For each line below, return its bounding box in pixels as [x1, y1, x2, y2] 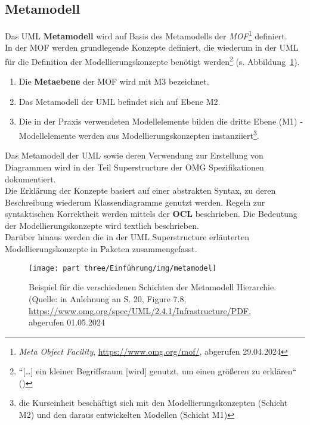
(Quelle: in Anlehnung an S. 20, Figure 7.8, [29, 292, 187, 305]
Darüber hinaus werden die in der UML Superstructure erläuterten [5, 231, 250, 243]
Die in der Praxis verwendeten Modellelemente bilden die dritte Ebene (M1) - [18, 115, 303, 128]
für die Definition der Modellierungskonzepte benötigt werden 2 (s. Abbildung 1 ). [5, 54, 300, 67]
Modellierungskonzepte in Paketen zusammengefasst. [5, 243, 197, 255]
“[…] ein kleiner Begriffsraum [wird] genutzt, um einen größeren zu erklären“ [18, 365, 297, 377]
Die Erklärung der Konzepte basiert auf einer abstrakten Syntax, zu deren [5, 184, 276, 197]
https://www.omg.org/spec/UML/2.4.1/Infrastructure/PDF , [29, 304, 252, 317]
